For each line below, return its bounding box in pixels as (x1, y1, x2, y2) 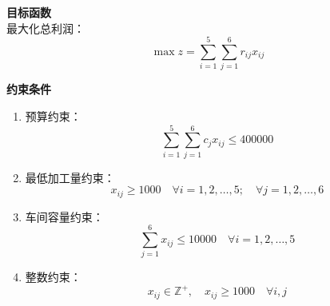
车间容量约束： (25, 208, 104, 225)
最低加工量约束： (25, 169, 115, 185)
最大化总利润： (6, 19, 85, 36)
